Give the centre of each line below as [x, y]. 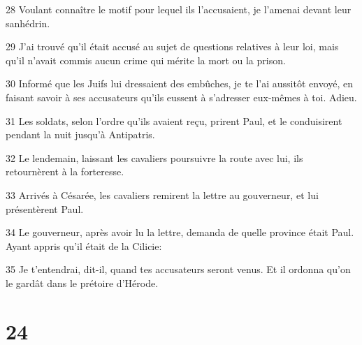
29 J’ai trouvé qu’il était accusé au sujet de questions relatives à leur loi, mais [172, 46]
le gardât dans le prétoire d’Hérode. [82, 282]
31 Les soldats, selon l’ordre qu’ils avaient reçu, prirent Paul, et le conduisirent [174, 120]
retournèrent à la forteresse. [65, 171]
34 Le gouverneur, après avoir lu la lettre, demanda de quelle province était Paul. [180, 232]
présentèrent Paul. [45, 208]
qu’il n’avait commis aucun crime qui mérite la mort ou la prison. [146, 60]
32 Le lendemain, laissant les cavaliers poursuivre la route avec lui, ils [154, 157]
